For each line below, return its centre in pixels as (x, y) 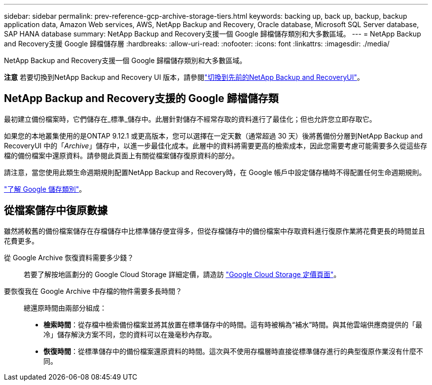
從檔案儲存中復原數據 (56, 210)
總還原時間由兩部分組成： (65, 308)
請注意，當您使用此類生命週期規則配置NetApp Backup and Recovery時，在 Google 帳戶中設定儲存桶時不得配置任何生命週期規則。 (215, 172)
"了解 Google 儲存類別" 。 (45, 189)
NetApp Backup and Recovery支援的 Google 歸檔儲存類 (141, 99)
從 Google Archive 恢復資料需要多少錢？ (69, 257)
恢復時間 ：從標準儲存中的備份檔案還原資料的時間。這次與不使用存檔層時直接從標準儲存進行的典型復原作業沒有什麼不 (233, 351)
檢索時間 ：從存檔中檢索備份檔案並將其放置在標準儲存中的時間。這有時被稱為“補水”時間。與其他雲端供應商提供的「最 (233, 324)
